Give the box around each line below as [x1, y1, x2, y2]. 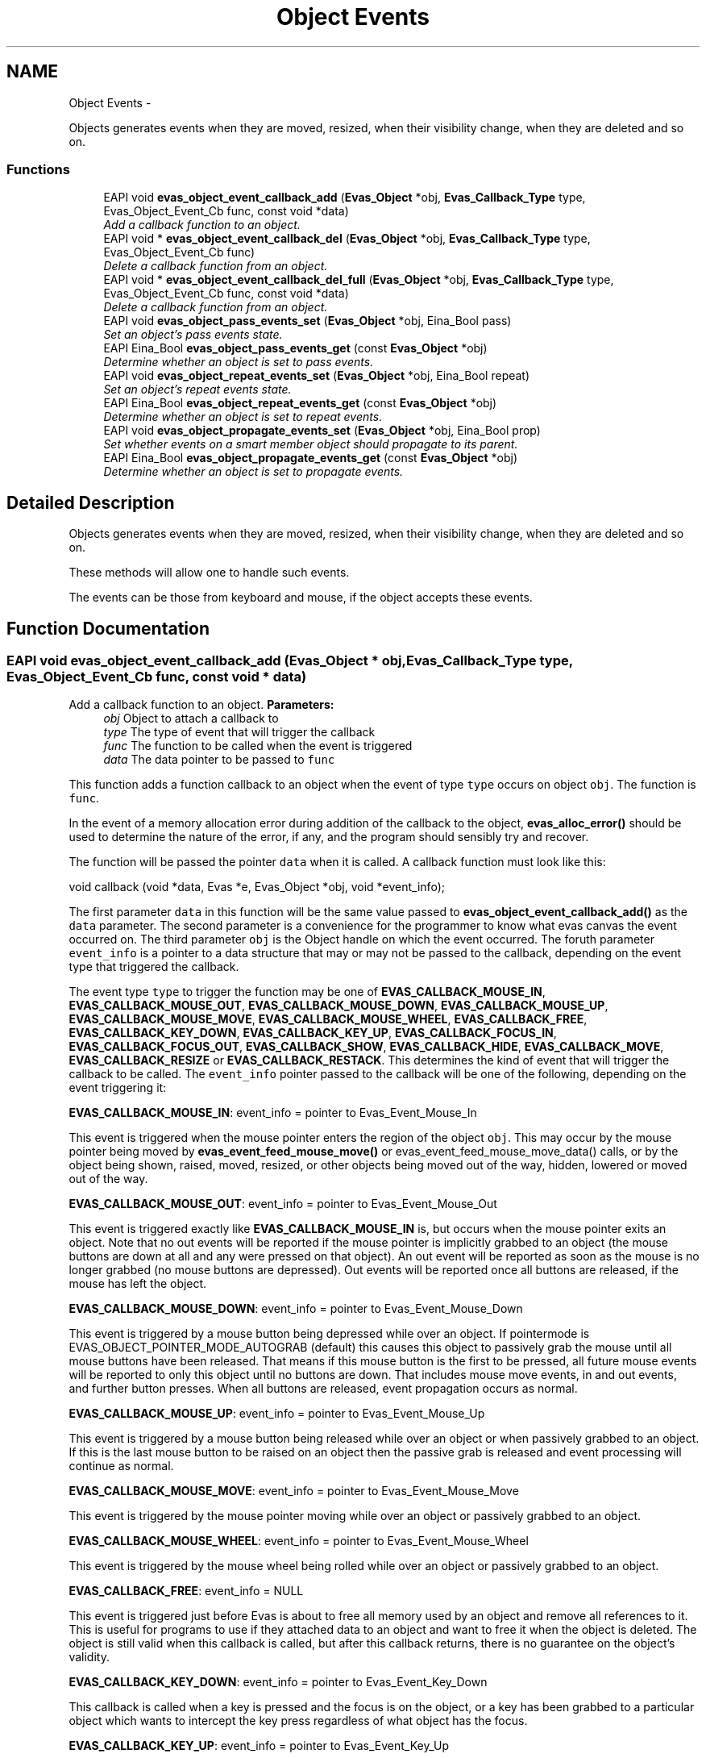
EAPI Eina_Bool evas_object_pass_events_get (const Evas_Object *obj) [103, 341, 488, 356]
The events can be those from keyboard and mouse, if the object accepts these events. [69, 590, 533, 605]
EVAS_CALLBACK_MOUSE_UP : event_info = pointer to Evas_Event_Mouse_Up [69, 1406, 485, 1421]
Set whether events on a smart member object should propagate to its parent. [103, 437, 518, 452]
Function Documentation [6, 618, 210, 639]
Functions [6, 160, 70, 177]
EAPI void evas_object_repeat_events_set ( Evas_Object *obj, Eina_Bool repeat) [103, 369, 530, 383]
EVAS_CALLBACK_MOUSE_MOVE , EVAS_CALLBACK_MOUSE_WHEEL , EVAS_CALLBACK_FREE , [69, 1012, 588, 1027]
